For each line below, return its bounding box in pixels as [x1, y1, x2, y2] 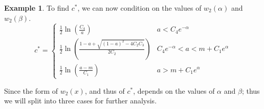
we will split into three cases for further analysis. [4, 95, 157, 106]
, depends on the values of [133, 85, 215, 96]
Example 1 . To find [4, 3, 70, 13]
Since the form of [4, 85, 58, 96]
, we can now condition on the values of [77, 3, 202, 13]
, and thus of [84, 85, 125, 96]
